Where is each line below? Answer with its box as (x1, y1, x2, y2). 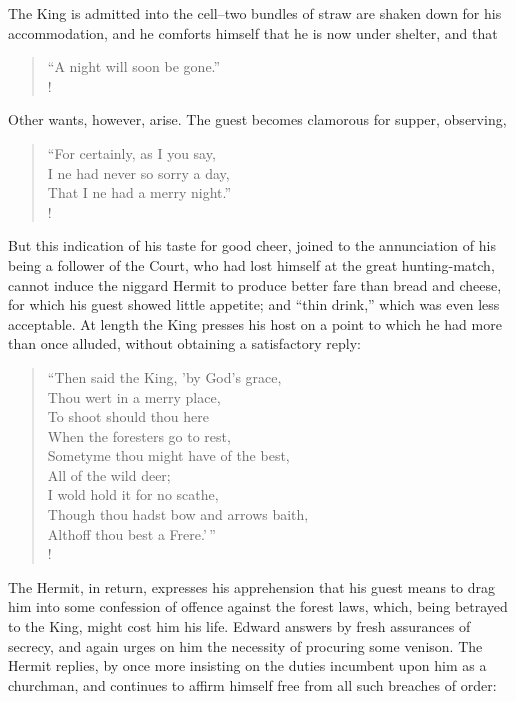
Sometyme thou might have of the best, (47, 445, 290, 466)
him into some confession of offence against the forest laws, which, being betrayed (8, 596, 508, 617)
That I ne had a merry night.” (47, 182, 232, 203)
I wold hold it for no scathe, (47, 484, 219, 505)
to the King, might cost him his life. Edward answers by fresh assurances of (8, 616, 471, 637)
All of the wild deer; (47, 464, 171, 485)
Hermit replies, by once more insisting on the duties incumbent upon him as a (8, 655, 487, 676)
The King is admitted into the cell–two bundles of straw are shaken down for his (8, 3, 502, 23)
